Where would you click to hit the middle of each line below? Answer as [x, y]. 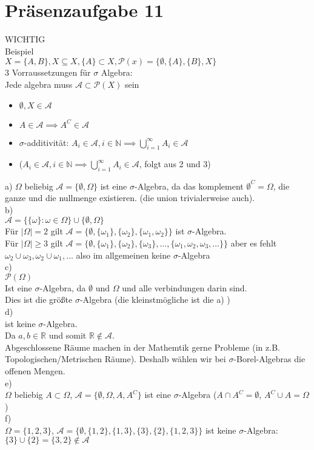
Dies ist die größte [39, 299]
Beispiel [19, 51]
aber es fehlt [254, 243]
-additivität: [46, 142]
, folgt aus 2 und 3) [175, 164]
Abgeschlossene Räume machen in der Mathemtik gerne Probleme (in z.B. [142, 347]
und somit [68, 335]
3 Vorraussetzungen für [48, 72]
